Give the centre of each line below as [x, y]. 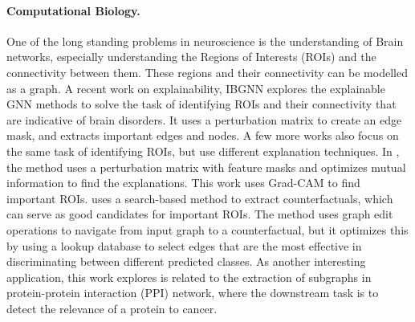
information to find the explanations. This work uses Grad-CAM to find [183, 183]
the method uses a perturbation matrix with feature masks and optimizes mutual [206, 167]
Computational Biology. [73, 10]
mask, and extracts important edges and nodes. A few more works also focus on [203, 135]
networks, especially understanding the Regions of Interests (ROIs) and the [191, 57]
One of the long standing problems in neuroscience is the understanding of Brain [205, 41]
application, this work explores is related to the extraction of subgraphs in [189, 277]
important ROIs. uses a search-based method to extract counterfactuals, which [200, 198]
